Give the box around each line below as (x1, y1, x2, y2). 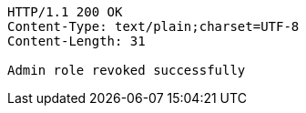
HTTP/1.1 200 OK (7, 5, 123, 19)
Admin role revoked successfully (7, 63, 246, 77)
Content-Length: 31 (7, 34, 146, 48)
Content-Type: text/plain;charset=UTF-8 (7, 19, 300, 34)
